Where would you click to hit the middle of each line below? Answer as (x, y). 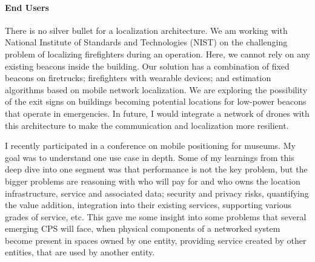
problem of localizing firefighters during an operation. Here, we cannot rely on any (157, 54)
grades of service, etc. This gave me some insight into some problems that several (156, 216)
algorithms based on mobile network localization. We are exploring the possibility (156, 89)
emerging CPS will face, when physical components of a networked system (143, 228)
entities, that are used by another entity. (80, 252)
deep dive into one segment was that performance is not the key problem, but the (156, 169)
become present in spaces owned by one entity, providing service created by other (156, 240)
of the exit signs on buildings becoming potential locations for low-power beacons (156, 101)
